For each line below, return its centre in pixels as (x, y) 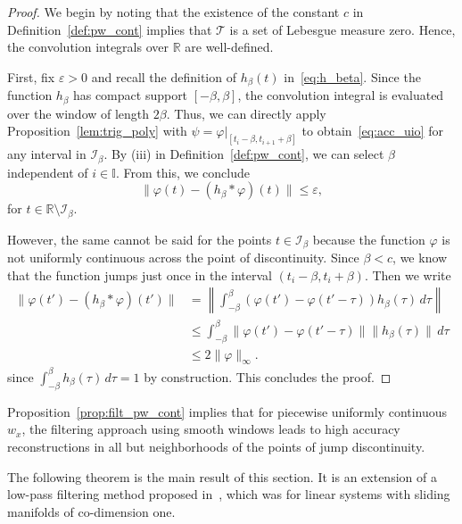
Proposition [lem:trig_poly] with (97, 131)
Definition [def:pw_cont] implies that (110, 29)
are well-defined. (229, 47)
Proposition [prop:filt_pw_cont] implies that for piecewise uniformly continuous (227, 411)
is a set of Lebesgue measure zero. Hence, (342, 29)
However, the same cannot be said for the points (140, 239)
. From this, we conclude (182, 172)
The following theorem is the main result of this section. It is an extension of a (222, 476)
